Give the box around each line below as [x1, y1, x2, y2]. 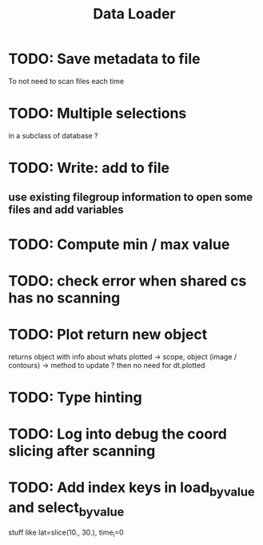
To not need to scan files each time [8, 76, 125, 86]
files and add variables [8, 203, 124, 217]
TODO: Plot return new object [8, 326, 208, 344]
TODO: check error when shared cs [8, 271, 247, 290]
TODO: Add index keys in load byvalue [8, 479, 255, 499]
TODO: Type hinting [8, 388, 142, 407]
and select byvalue [8, 498, 125, 519]
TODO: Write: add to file [8, 159, 170, 177]
